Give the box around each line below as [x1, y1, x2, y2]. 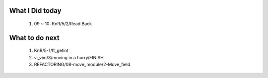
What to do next [9, 34, 60, 42]
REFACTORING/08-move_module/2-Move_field [34, 62, 131, 68]
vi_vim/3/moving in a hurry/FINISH [34, 54, 104, 60]
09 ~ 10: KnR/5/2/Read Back [34, 21, 92, 27]
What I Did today [9, 6, 62, 15]
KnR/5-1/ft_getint [34, 47, 69, 54]
